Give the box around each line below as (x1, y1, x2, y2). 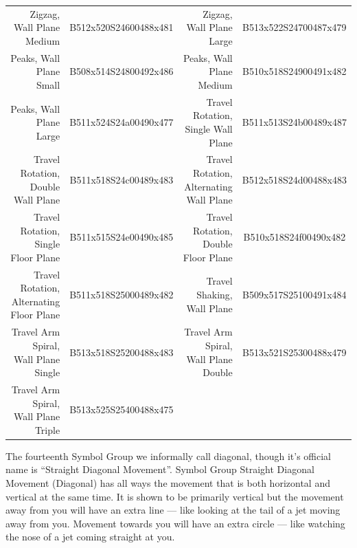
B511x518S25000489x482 (69, 287, 174, 302)
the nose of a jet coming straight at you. (5, 529, 175, 544)
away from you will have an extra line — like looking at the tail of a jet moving (5, 503, 341, 517)
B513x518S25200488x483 (69, 344, 174, 359)
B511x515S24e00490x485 (69, 230, 174, 244)
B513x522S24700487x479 (242, 20, 347, 34)
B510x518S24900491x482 (242, 64, 347, 78)
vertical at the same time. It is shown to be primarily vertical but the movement (5, 489, 344, 503)
